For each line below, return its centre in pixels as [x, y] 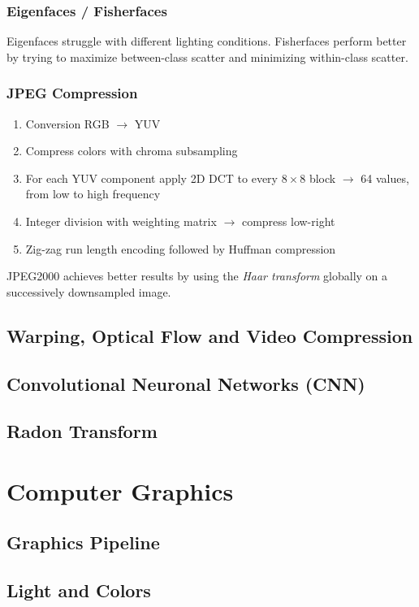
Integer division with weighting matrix [121, 221]
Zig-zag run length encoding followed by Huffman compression [181, 248]
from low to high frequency [93, 194]
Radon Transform [82, 431]
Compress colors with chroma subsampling [132, 151]
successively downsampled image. [89, 291]
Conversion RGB [67, 123]
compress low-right [288, 221]
